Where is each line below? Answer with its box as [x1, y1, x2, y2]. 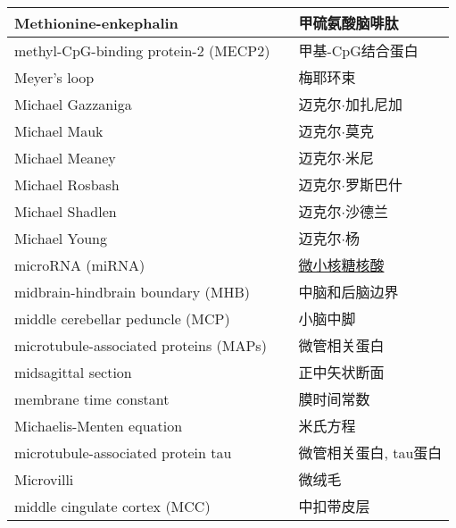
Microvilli [14, 468, 74, 490]
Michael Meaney [14, 147, 116, 168]
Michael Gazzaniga [14, 93, 132, 114]
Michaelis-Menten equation [14, 415, 183, 436]
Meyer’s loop [14, 66, 95, 88]
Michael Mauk [14, 120, 104, 141]
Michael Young [14, 227, 108, 248]
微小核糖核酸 [298, 255, 385, 275]
